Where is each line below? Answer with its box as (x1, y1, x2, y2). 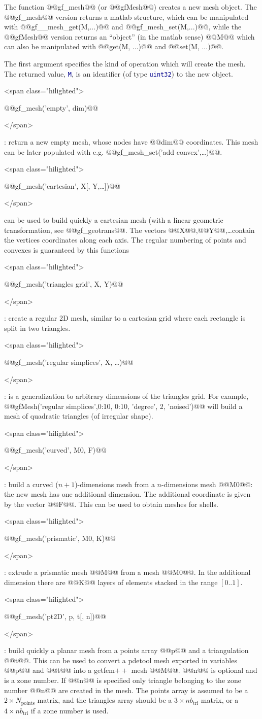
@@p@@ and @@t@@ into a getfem (4, 665, 115, 675)
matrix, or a (201, 695, 239, 705)
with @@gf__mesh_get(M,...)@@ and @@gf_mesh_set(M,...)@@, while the (4, 21, 242, 32)
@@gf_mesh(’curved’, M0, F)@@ (4, 444, 107, 455)
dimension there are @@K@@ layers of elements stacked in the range (4, 576, 218, 587)
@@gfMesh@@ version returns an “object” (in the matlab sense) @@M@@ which (4, 31, 255, 42)
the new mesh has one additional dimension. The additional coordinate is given (4, 489, 251, 499)
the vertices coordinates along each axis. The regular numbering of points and (4, 234, 246, 245)
